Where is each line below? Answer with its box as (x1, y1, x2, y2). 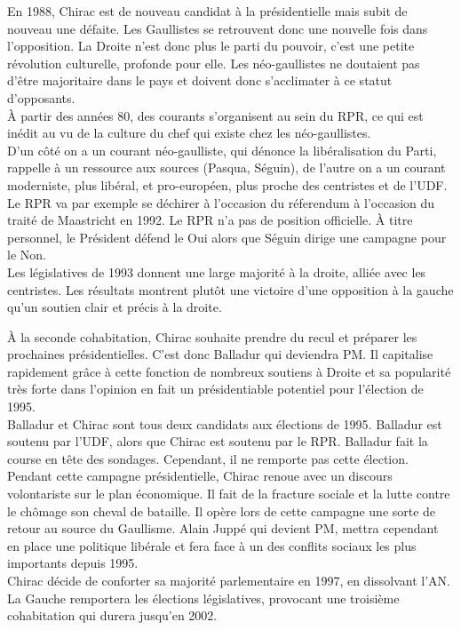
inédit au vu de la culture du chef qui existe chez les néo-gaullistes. (7, 124, 371, 142)
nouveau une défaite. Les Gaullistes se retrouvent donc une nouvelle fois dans (7, 19, 428, 37)
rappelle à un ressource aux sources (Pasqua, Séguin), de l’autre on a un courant (7, 158, 446, 177)
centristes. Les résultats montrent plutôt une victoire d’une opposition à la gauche (7, 280, 454, 299)
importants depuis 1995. (7, 554, 139, 572)
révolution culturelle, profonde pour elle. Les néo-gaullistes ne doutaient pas (7, 53, 420, 72)
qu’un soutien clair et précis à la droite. (7, 298, 222, 316)
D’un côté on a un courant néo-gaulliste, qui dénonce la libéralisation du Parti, (7, 140, 437, 159)
